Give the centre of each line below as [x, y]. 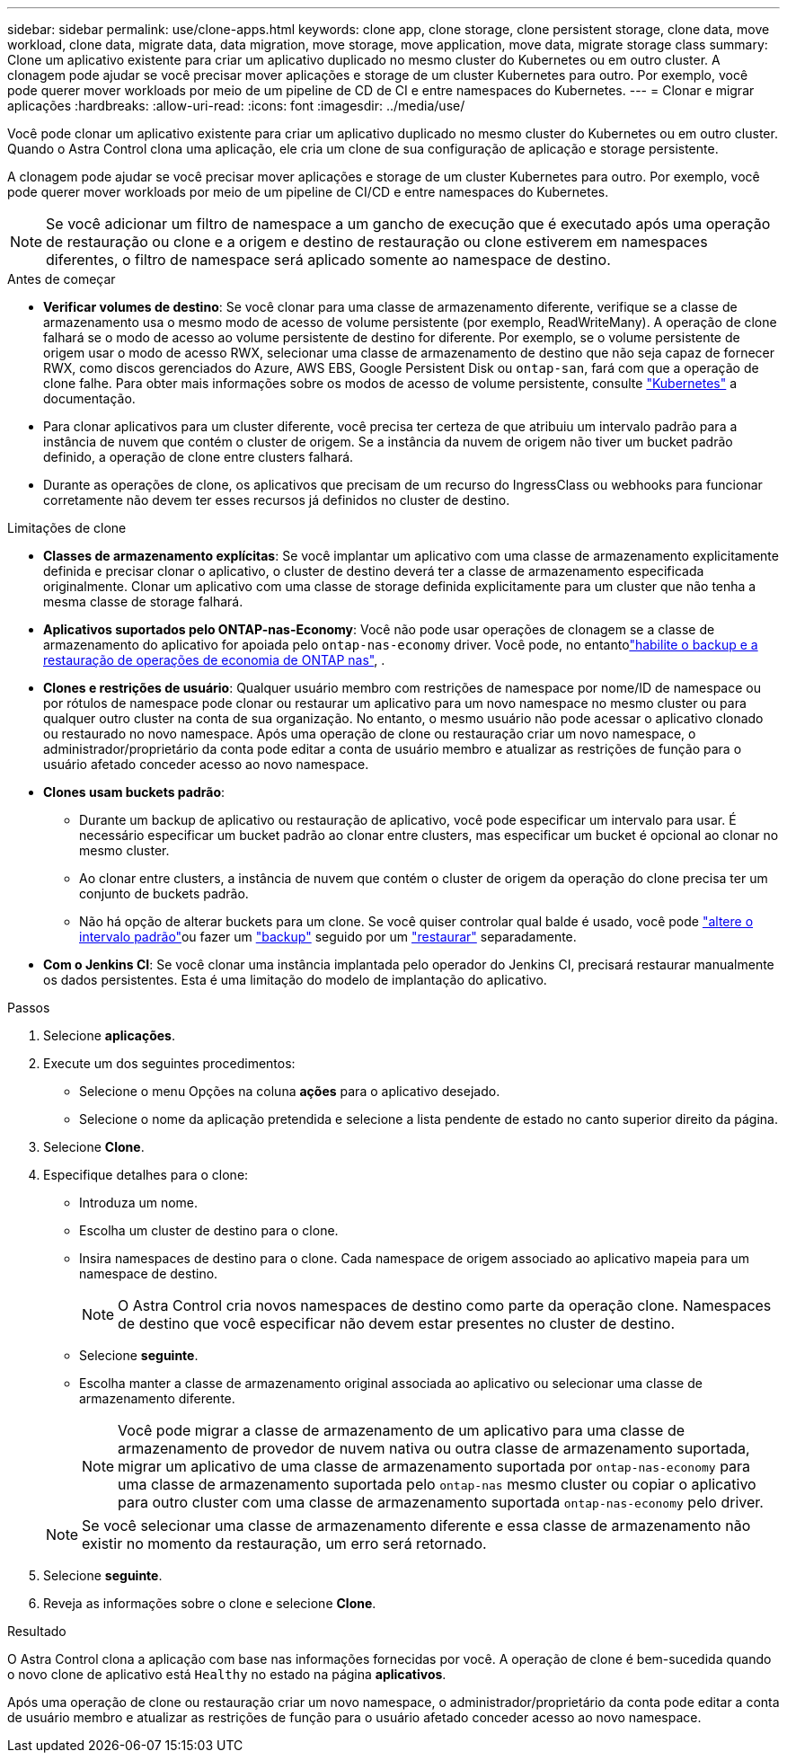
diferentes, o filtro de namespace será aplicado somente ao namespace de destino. [328, 260]
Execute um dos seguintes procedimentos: [169, 1063]
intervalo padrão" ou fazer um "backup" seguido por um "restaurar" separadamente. [328, 937]
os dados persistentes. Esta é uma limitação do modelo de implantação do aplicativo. [295, 980]
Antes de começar [62, 279]
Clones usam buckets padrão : [134, 792]
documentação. [89, 398]
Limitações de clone [67, 528]
